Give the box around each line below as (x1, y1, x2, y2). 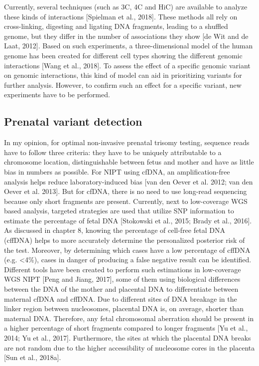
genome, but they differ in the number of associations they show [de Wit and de (4, 30, 249, 41)
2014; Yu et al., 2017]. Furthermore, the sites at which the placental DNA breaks (4, 333, 251, 343)
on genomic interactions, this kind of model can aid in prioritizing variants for (4, 70, 242, 80)
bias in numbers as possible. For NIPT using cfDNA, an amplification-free (4, 166, 230, 177)
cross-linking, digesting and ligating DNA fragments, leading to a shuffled (4, 21, 228, 31)
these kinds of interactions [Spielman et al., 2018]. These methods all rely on (4, 11, 238, 21)
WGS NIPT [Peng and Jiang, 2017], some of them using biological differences (4, 274, 241, 284)
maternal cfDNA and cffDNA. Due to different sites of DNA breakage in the (4, 293, 237, 304)
